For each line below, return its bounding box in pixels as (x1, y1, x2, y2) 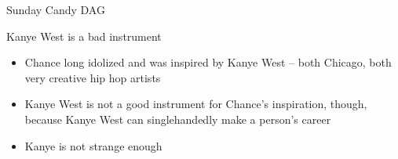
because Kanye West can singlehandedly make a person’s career (24, 110, 331, 127)
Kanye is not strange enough (24, 137, 162, 154)
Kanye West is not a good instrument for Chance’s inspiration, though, (24, 96, 367, 112)
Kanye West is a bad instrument (6, 27, 162, 44)
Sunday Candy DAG (6, 2, 105, 17)
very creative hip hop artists (24, 69, 161, 85)
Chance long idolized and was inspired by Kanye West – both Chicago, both (24, 54, 392, 70)
